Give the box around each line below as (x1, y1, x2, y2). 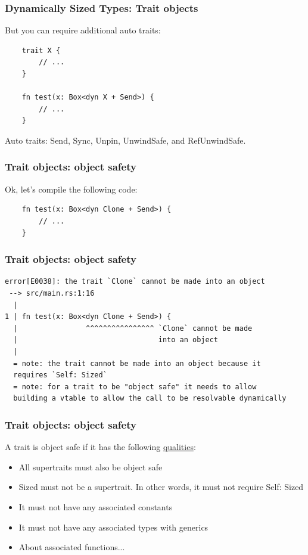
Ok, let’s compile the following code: (5, 182, 138, 195)
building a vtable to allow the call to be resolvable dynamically (13, 394, 287, 403)
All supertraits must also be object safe (18, 460, 163, 473)
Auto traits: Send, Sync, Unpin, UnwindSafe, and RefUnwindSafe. (5, 134, 246, 146)
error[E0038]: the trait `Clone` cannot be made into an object (5, 277, 265, 286)
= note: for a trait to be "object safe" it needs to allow (13, 382, 257, 391)
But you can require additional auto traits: (5, 24, 161, 36)
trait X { (21, 46, 61, 55)
